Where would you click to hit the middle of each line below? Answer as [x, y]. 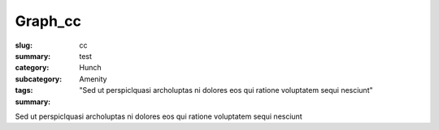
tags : [24, 90]
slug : [24, 45]
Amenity [93, 79]
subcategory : [39, 79]
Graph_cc [48, 21]
